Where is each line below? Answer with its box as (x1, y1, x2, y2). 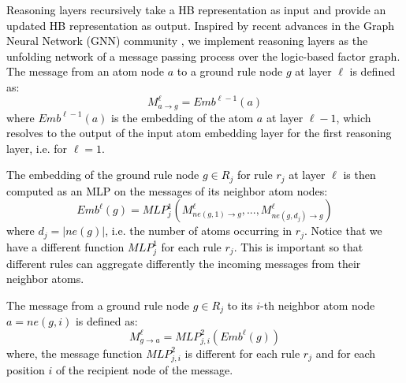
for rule (237, 166, 273, 183)
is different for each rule (184, 344, 300, 361)
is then (343, 166, 376, 183)
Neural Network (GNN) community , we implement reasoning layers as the (6, 32, 368, 49)
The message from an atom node (6, 63, 165, 80)
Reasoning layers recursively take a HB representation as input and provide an (6, 2, 386, 17)
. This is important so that (233, 238, 363, 255)
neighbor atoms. (6, 270, 84, 287)
